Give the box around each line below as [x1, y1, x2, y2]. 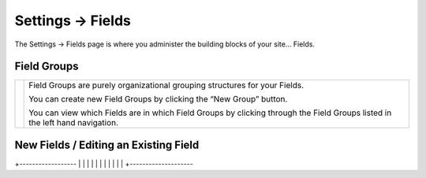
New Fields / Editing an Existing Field [14, 138, 200, 151]
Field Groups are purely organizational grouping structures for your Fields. [28, 80, 304, 91]
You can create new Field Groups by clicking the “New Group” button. [28, 94, 288, 105]
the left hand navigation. [28, 117, 118, 128]
